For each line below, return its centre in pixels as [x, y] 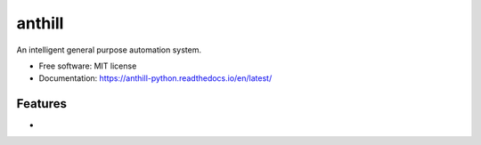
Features [41, 104]
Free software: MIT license [88, 66]
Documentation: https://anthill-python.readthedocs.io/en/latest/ [155, 78]
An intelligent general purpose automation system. [109, 50]
